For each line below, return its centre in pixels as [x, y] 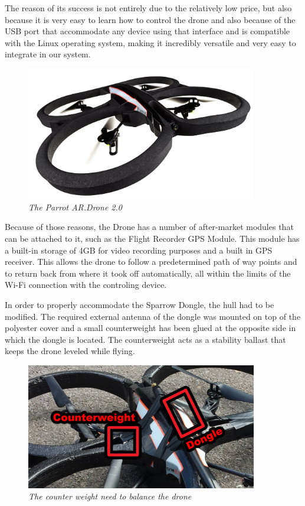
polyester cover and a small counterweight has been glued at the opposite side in [150, 328]
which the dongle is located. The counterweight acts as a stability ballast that [145, 339]
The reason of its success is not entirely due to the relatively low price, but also [148, 8]
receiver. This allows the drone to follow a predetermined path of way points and [151, 262]
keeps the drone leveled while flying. [70, 351]
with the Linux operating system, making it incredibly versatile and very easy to [150, 42]
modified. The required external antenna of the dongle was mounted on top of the [153, 316]
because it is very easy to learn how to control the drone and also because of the [150, 19]
